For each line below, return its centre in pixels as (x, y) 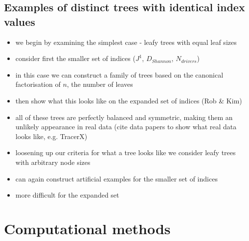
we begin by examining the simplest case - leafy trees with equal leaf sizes (126, 42)
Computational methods (87, 228)
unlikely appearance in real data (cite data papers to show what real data (126, 127)
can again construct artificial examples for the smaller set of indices (116, 178)
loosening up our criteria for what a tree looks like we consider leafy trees (125, 152)
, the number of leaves (100, 84)
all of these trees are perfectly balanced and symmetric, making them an (124, 117)
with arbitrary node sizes (53, 162)
